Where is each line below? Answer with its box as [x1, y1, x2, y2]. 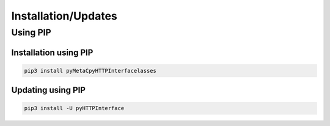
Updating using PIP [11, 85, 86, 95]
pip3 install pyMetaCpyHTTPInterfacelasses [24, 67, 157, 74]
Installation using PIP [11, 47, 94, 57]
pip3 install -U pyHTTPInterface [24, 105, 125, 112]
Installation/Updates [11, 9, 117, 23]
